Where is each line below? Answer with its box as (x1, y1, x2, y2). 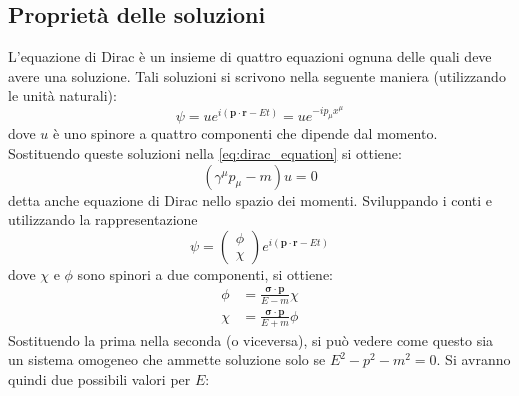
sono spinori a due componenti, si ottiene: (77, 263, 334, 284)
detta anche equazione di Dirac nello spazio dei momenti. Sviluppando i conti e (8, 189, 493, 210)
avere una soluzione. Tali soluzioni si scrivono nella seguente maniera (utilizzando (8, 65, 506, 86)
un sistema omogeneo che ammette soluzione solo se (8, 349, 326, 370)
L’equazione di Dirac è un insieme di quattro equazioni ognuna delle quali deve (8, 46, 492, 67)
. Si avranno (436, 349, 511, 370)
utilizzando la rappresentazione (8, 209, 198, 230)
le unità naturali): (8, 85, 117, 106)
